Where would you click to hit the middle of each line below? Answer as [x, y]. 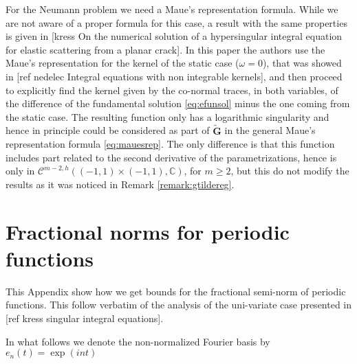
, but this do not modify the [290, 171]
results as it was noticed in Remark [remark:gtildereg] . [120, 184]
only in [20, 171]
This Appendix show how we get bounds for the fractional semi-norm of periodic [176, 291]
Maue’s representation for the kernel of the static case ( [122, 63]
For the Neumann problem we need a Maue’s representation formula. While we [172, 9]
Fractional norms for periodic [148, 231]
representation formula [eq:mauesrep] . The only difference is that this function [170, 144]
